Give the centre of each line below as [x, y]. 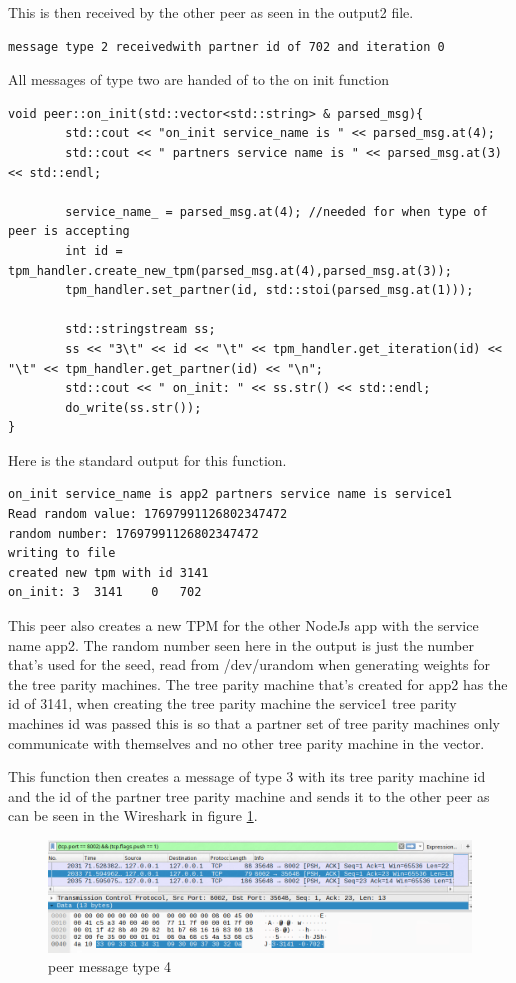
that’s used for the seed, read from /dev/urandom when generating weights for [249, 664]
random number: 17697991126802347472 [133, 533]
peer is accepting [69, 231]
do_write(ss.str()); [133, 407]
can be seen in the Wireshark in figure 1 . [133, 815]
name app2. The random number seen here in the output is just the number [241, 644]
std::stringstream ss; [140, 329]
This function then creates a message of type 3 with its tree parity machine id [247, 776]
